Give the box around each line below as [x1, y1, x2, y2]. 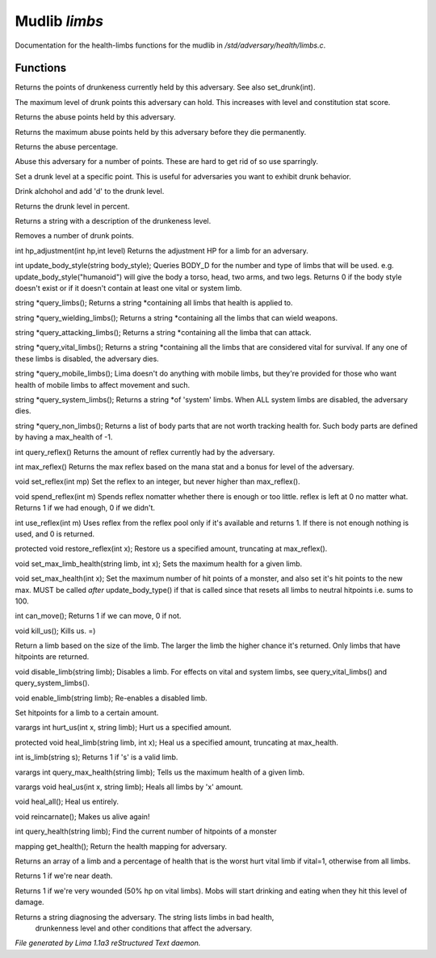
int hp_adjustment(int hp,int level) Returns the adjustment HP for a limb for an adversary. [15, 246, 308, 255]
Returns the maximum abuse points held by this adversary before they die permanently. [15, 127, 307, 137]
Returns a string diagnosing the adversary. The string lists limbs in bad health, [15, 912, 275, 922]
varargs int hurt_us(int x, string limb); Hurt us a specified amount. [15, 723, 232, 733]
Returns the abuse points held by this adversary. [15, 112, 177, 122]
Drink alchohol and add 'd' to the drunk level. [15, 187, 165, 196]
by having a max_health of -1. [15, 432, 113, 442]
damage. [15, 897, 44, 907]
